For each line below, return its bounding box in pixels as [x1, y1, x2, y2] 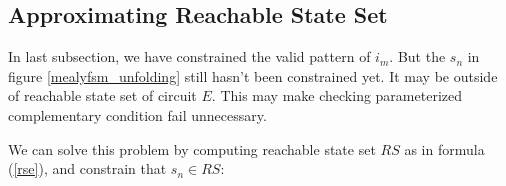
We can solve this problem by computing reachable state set [8, 138, 376, 159]
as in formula [404, 138, 485, 159]
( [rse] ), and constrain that [8, 158, 167, 179]
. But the [389, 46, 446, 67]
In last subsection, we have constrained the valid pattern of [8, 46, 371, 67]
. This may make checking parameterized [211, 85, 462, 106]
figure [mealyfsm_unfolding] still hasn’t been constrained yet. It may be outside [8, 65, 498, 86]
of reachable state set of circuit [8, 85, 197, 106]
